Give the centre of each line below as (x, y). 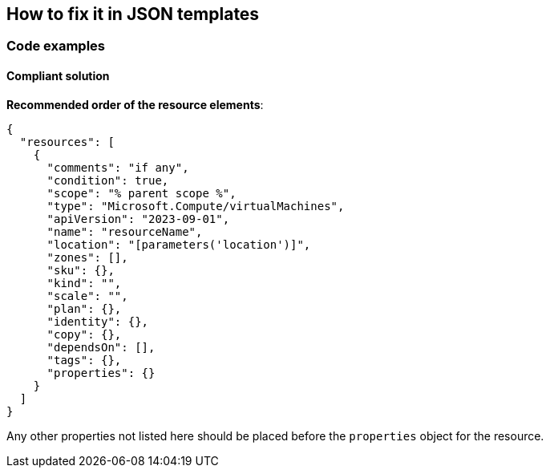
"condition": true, (108, 180)
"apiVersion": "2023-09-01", (138, 219)
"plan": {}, (84, 308)
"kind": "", (84, 283)
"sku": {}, (81, 270)
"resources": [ (67, 142)
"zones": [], (87, 257)
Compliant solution (58, 76)
